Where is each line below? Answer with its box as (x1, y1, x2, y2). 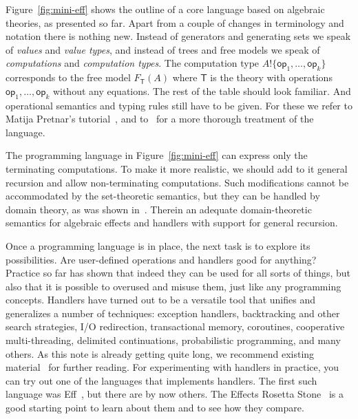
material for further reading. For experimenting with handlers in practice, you (6, 360, 339, 374)
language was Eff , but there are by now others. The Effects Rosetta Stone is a (6, 387, 344, 401)
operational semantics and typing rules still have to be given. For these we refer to (6, 98, 352, 112)
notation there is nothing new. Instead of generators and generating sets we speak (6, 29, 351, 43)
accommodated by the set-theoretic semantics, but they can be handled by (6, 189, 320, 203)
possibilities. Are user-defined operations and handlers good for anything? (6, 252, 317, 266)
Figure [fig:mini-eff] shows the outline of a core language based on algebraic (6, 2, 325, 16)
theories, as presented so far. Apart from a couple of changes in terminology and (6, 15, 344, 30)
